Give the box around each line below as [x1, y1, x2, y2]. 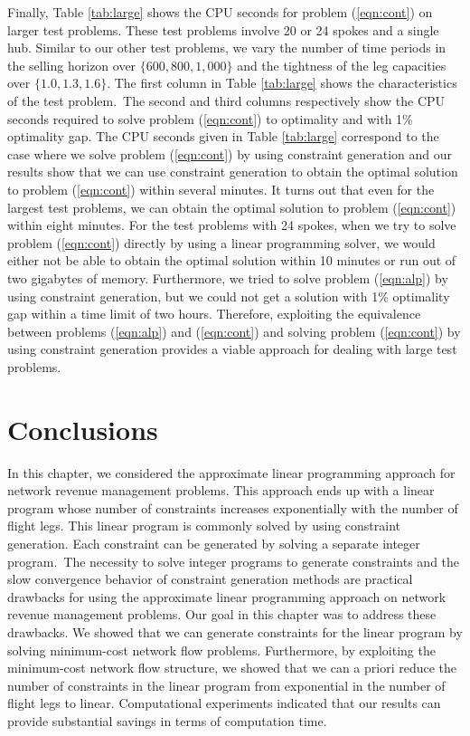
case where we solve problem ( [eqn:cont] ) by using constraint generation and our [7, 144, 453, 163]
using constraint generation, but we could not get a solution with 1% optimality [7, 286, 450, 305]
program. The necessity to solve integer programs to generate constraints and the [7, 551, 460, 570]
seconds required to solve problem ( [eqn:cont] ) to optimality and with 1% [7, 109, 413, 128]
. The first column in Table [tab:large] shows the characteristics [107, 73, 457, 92]
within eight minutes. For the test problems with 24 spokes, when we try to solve [7, 215, 456, 234]
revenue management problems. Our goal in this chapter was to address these [7, 605, 437, 624]
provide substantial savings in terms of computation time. [7, 711, 327, 730]
